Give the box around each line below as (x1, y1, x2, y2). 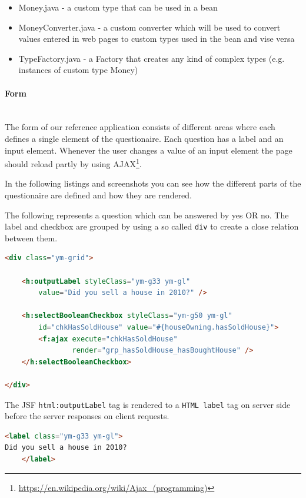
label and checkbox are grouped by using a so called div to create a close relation (5, 220, 299, 233)
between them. (5, 231, 58, 244)
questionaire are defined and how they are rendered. (5, 188, 192, 201)
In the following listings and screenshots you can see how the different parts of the (5, 177, 301, 190)
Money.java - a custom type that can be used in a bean (18, 1, 218, 13)
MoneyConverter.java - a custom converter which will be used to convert (18, 21, 281, 33)
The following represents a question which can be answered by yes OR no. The (5, 208, 289, 221)
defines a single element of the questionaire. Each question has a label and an (5, 132, 284, 144)
